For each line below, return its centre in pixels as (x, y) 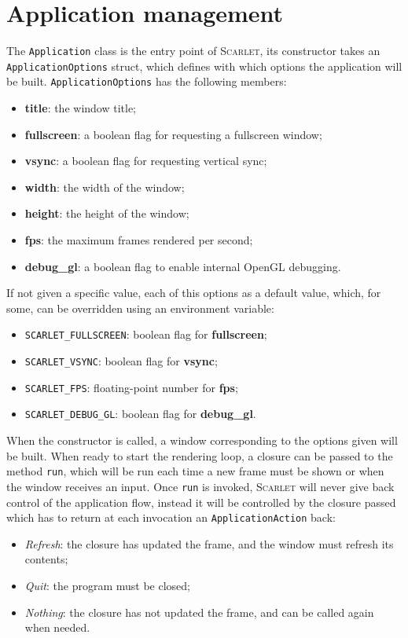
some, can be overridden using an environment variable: (140, 308)
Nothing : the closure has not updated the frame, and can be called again (199, 612)
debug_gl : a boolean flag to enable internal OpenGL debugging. (183, 266)
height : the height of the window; (107, 213)
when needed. (57, 627)
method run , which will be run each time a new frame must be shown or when (195, 471)
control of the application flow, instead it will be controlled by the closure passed (201, 502)
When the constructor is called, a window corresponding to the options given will (202, 440)
